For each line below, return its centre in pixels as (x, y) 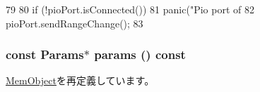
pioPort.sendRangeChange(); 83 (75, 23)
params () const (140, 54)
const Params (45, 54)
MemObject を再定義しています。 (80, 80)
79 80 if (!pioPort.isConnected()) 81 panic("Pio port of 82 (130, 9)
